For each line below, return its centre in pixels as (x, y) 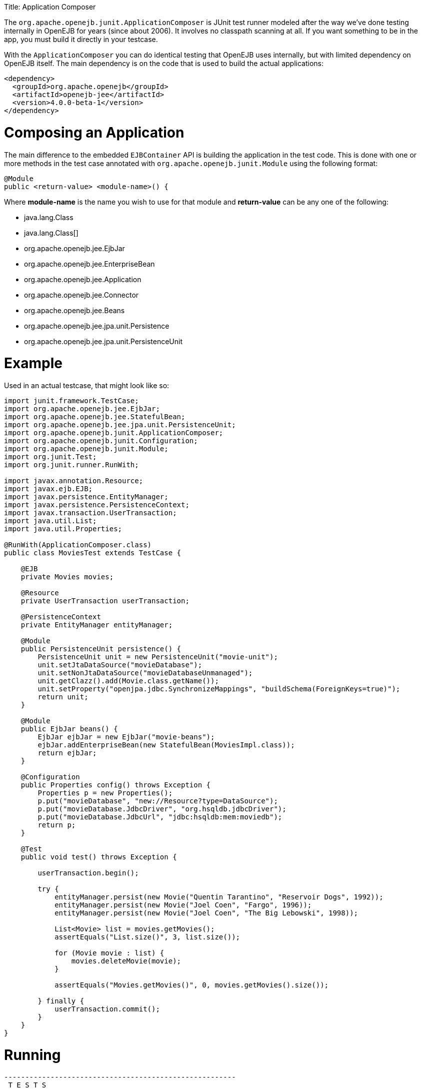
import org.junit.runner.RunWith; (71, 465)
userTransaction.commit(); (107, 1009)
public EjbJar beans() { (69, 729)
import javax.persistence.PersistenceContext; (97, 505)
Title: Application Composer (50, 7)
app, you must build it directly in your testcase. (81, 39)
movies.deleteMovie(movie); (126, 961)
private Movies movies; (67, 577)
